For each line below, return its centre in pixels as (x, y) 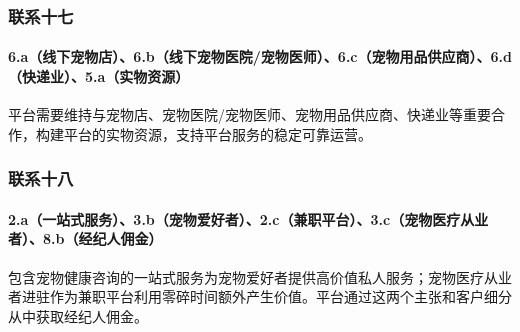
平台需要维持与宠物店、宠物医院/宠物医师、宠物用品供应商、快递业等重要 (249, 114)
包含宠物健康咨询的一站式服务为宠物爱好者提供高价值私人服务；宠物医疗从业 (260, 276)
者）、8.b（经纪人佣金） (85, 238)
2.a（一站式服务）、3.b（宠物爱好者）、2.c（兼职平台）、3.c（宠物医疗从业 (248, 218)
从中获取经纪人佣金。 (78, 315)
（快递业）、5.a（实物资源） (99, 76)
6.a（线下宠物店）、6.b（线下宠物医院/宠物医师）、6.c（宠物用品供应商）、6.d (260, 56)
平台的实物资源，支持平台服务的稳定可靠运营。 (217, 133)
